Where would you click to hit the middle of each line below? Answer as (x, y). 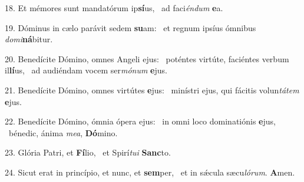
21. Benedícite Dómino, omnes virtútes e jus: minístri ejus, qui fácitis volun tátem (152, 90)
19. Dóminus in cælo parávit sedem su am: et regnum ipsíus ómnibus (130, 27)
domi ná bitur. (29, 39)
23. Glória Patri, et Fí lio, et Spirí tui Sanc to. (88, 152)
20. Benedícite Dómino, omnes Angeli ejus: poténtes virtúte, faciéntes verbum (147, 58)
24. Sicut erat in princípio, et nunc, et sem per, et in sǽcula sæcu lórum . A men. (150, 172)
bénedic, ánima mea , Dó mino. (63, 132)
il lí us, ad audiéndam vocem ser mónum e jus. (86, 70)
